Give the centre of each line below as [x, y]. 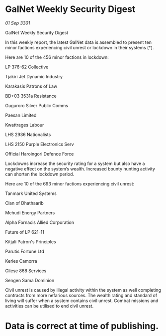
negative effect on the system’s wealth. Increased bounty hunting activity [80, 168]
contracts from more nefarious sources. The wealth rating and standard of [81, 295]
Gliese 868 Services [26, 271]
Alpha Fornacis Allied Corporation [40, 222]
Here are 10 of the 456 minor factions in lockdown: [57, 57]
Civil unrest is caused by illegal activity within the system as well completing [83, 290]
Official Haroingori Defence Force [40, 154]
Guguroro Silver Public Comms [37, 105]
